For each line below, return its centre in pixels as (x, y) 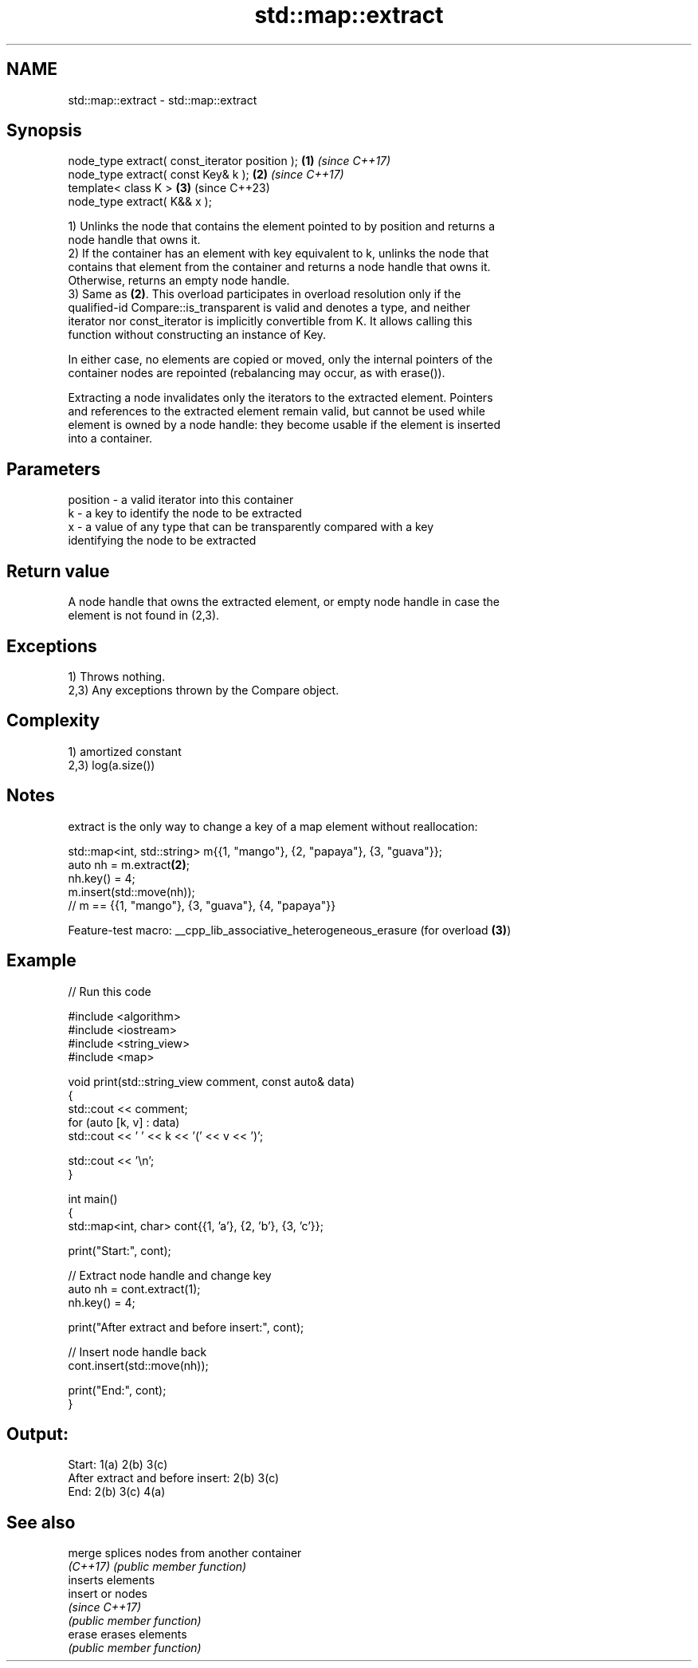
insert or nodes (108, 1594)
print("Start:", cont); (120, 1250)
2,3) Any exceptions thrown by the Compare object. (204, 690)
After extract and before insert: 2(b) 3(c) (174, 1478)
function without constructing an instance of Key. (197, 335)
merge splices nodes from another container (185, 1553)
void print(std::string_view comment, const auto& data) (212, 1081)
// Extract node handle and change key (170, 1275)
